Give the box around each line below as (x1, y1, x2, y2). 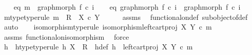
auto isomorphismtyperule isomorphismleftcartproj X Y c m (4, 21, 212, 32)
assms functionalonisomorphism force (4, 31, 129, 42)
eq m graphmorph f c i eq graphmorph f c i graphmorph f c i (13, 2, 241, 12)
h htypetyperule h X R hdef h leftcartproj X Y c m (4, 41, 193, 52)
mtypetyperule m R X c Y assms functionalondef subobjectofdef (4, 11, 248, 22)
